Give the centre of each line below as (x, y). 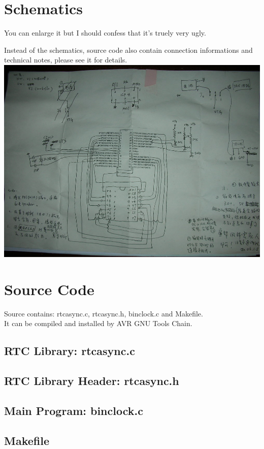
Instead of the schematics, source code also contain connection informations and (128, 50)
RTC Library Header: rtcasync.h (92, 381)
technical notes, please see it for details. (66, 60)
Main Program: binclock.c (74, 410)
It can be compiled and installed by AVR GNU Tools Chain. (98, 323)
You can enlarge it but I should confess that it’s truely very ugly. (105, 33)
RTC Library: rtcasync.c (70, 351)
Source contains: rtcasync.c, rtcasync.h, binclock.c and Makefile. (104, 313)
